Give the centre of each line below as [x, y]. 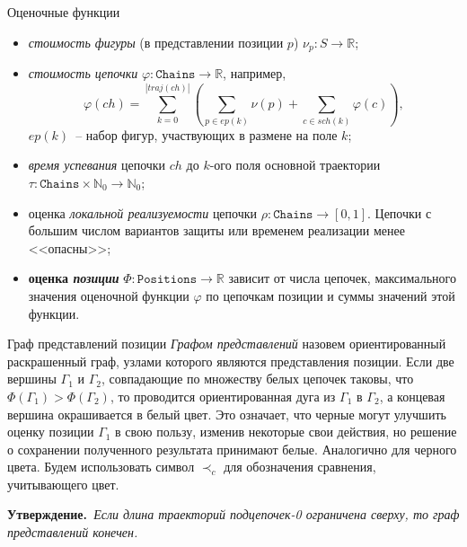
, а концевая [412, 396]
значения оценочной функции [109, 295]
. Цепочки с [399, 212]
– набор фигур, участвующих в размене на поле [207, 134]
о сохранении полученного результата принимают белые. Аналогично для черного [232, 449]
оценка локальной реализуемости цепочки [143, 212]
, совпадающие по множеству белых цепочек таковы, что [258, 379]
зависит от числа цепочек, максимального [342, 278]
